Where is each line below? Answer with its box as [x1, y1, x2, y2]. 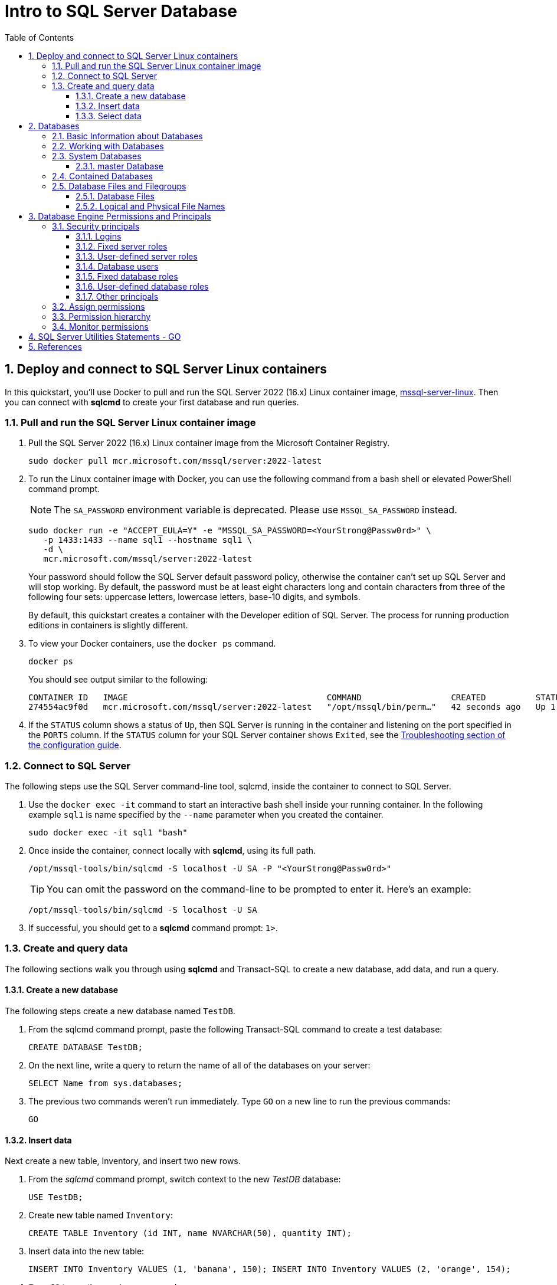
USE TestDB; [28, 1192, 83, 1202]
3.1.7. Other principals [76, 291, 159, 301]
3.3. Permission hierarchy [52, 311, 151, 322]
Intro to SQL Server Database [5, 1, 237, 21]
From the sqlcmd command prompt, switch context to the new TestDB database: [28, 1174, 341, 1185]
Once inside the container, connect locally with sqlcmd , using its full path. [28, 845, 316, 856]
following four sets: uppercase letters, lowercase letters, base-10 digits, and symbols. [28, 592, 361, 602]
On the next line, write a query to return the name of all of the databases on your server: [28, 1060, 371, 1071]
